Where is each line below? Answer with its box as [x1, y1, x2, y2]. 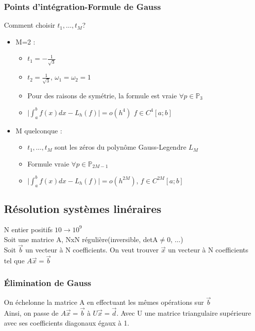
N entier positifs [4, 224, 53, 234]
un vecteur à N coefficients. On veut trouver [25, 245, 159, 255]
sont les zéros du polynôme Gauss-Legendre [54, 142, 186, 152]
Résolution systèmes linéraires [4, 201, 162, 216]
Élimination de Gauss [4, 276, 91, 289]
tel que [4, 255, 25, 266]
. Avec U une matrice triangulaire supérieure [116, 308, 251, 318]
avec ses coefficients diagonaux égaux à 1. [4, 317, 129, 328]
